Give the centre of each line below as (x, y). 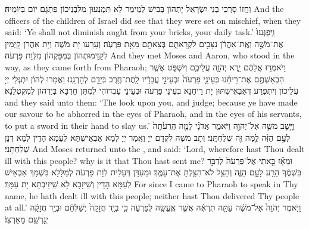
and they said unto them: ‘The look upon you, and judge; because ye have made (151, 102)
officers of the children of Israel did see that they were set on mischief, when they (153, 20)
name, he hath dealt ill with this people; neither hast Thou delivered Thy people (152, 195)
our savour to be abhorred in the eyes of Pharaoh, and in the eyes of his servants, (153, 114)
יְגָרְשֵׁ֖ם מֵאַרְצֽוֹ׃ (26, 219)
